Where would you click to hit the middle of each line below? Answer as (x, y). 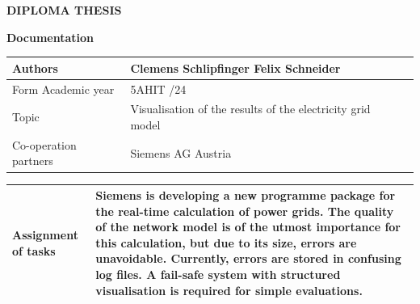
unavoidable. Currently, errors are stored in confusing (248, 258)
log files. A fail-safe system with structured (218, 274)
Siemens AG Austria (181, 152)
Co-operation (44, 144)
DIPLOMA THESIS (64, 10)
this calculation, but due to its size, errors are (226, 242)
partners (33, 160)
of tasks (34, 250)
